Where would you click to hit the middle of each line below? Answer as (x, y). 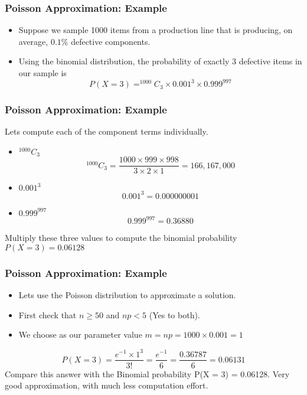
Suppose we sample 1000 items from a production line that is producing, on (156, 30)
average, (33, 41)
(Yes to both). (174, 314)
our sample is (43, 73)
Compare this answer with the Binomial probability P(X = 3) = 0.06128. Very (147, 373)
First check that (48, 314)
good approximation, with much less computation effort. (107, 385)
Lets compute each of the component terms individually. (107, 131)
